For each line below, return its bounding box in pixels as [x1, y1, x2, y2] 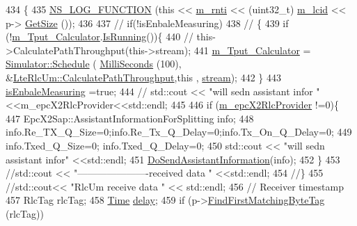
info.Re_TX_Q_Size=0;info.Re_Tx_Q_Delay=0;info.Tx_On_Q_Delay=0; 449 [6, 124, 352, 139]
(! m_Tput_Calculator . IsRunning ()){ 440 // [6, 29, 193, 44]
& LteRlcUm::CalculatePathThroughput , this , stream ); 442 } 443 [6, 70, 281, 84]
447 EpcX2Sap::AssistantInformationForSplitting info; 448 [6, 111, 254, 125]
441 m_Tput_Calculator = [193, 42, 311, 57]
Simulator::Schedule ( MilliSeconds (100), [6, 56, 182, 71]
